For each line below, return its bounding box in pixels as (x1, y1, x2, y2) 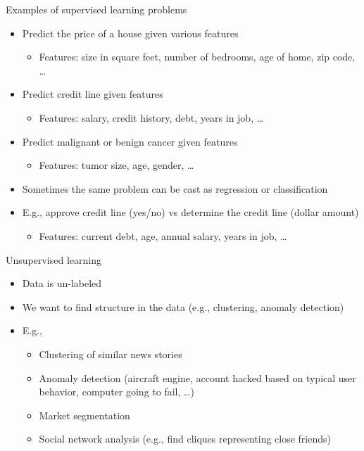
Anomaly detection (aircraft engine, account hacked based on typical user (39, 370, 356, 385)
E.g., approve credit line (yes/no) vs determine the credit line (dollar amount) (22, 205, 359, 220)
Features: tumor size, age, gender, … (39, 158, 194, 172)
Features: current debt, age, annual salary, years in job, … (39, 228, 287, 243)
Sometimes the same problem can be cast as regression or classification (22, 181, 328, 196)
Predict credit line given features (22, 87, 163, 101)
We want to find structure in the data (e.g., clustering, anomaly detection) (22, 299, 344, 314)
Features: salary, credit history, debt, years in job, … (39, 110, 264, 125)
